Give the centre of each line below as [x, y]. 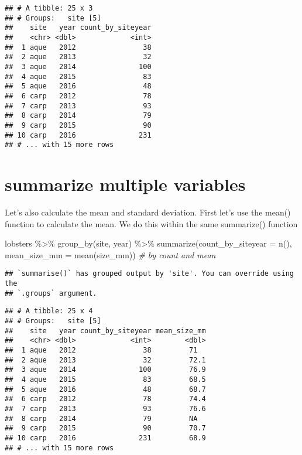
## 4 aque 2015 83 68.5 [105, 379]
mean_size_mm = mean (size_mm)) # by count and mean [110, 254]
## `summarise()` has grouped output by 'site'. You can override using [149, 274]
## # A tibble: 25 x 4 [49, 311]
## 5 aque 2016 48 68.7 [105, 389]
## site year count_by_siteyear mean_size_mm [105, 331]
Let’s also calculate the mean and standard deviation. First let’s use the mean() [148, 212]
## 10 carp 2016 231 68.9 [105, 438]
